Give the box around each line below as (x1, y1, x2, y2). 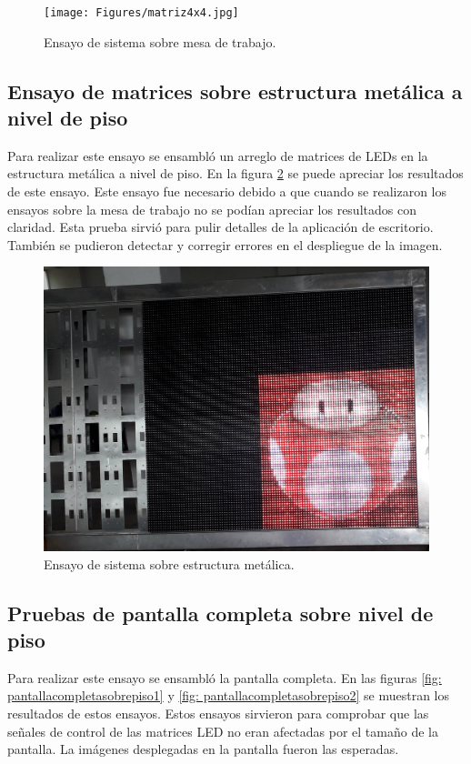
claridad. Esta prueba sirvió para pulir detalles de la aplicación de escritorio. (7, 217, 434, 236)
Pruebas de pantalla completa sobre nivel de (7, 598, 434, 627)
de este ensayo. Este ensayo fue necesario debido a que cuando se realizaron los (7, 182, 446, 201)
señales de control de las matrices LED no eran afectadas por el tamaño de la (7, 721, 438, 740)
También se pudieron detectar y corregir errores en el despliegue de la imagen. (7, 235, 443, 254)
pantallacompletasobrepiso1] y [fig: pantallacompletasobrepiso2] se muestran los (7, 686, 450, 705)
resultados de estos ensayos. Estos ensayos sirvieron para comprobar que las (7, 703, 429, 722)
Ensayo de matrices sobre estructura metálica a (7, 76, 463, 105)
